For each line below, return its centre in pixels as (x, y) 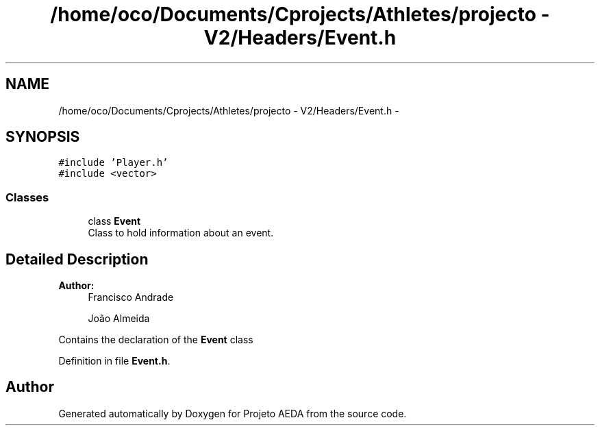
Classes (27, 197)
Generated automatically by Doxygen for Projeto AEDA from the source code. (233, 413)
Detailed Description (77, 259)
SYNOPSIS (43, 137)
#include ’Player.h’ (113, 163)
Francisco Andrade (131, 297)
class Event (114, 221)
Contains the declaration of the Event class (156, 340)
